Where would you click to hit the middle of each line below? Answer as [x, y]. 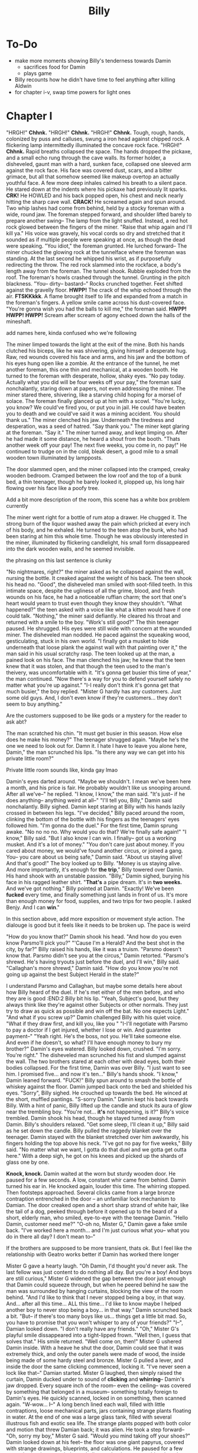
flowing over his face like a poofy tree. [53, 488]
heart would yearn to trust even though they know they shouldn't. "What [94, 603]
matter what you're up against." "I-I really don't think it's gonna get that [93, 685]
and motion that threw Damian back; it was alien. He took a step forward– [95, 1429]
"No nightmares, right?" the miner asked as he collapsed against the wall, [95, 572]
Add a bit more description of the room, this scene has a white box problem [98, 500]
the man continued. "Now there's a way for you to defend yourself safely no [98, 679]
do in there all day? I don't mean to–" [51, 1236]
